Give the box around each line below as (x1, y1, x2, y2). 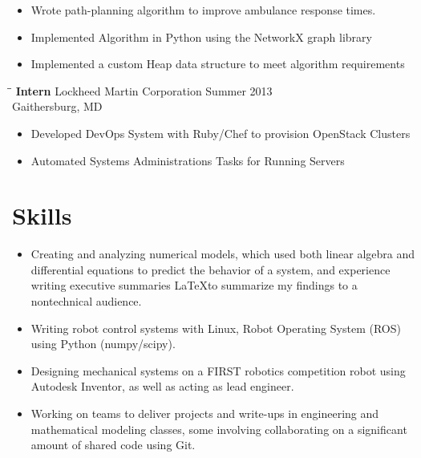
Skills (12, 199, 72, 232)
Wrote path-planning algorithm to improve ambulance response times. (30, 2, 376, 18)
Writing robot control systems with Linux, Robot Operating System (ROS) (30, 319, 401, 336)
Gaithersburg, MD (12, 98, 103, 115)
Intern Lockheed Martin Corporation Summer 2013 (15, 82, 273, 99)
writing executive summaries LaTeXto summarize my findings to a (30, 277, 358, 294)
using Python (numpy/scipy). (30, 335, 176, 352)
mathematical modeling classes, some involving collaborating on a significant (30, 420, 407, 437)
